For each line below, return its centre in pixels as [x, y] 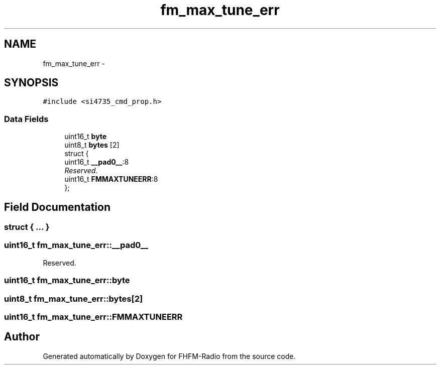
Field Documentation [57, 207]
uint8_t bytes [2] [92, 145]
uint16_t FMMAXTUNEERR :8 [111, 179]
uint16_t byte [86, 137]
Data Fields [26, 119]
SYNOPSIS [31, 83]
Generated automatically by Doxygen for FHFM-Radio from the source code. [169, 356]
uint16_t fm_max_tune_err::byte [67, 280]
